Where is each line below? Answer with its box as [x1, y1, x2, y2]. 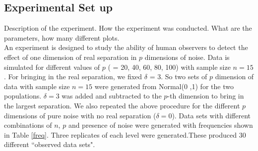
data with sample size [4, 81, 70, 91]
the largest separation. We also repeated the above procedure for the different [4, 100, 240, 110]
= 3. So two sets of [149, 71, 207, 82]
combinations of [4, 120, 52, 130]
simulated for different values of [4, 61, 100, 72]
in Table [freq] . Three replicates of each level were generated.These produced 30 [4, 129, 246, 140]
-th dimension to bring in [167, 91, 244, 101]
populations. [4, 91, 42, 101]
